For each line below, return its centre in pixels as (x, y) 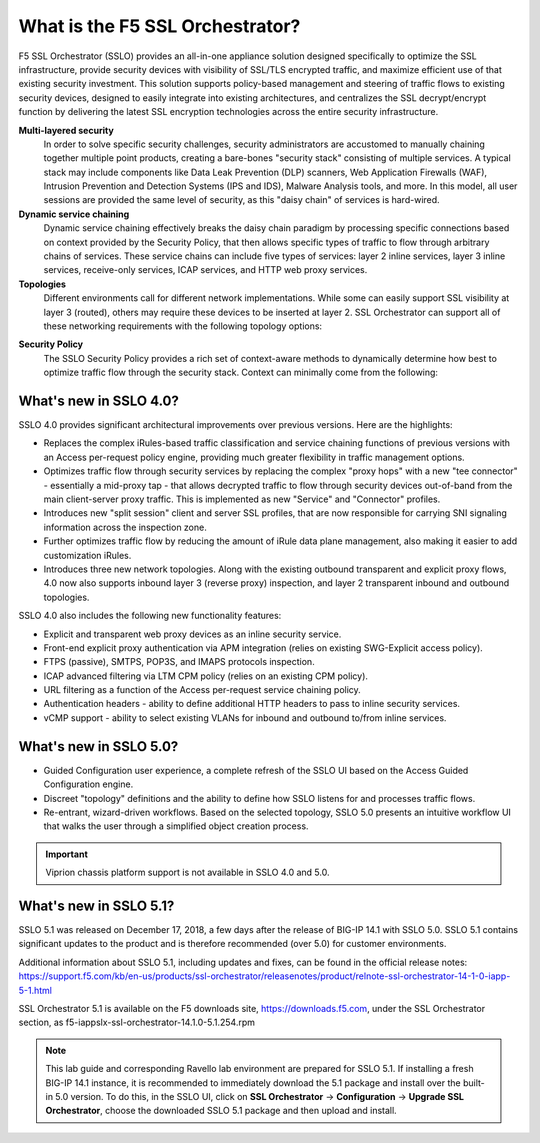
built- (473, 1082)
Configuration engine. (88, 784)
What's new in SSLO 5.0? (98, 746)
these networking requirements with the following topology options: (183, 326)
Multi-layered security (66, 130)
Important (67, 854)
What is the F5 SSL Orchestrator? (159, 26)
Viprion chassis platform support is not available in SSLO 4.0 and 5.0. (187, 872)
